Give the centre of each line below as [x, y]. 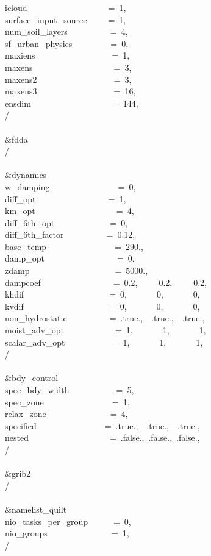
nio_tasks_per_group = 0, [68, 521]
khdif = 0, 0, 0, [102, 294]
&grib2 [18, 473]
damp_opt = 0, [70, 258]
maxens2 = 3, [68, 79]
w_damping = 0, [70, 186]
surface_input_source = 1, [66, 19]
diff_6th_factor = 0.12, [70, 234]
